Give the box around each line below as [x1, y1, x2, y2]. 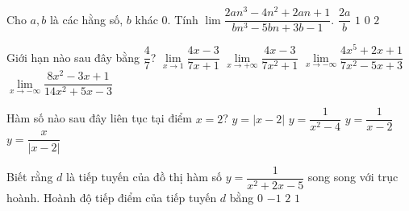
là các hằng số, [49, 10, 123, 27]
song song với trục [307, 168, 399, 185]
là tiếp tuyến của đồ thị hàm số [66, 168, 222, 185]
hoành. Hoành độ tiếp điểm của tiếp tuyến [6, 188, 217, 205]
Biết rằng [6, 168, 53, 185]
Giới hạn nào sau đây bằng [6, 48, 140, 65]
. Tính [167, 10, 198, 27]
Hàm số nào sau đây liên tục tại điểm [6, 110, 192, 126]
